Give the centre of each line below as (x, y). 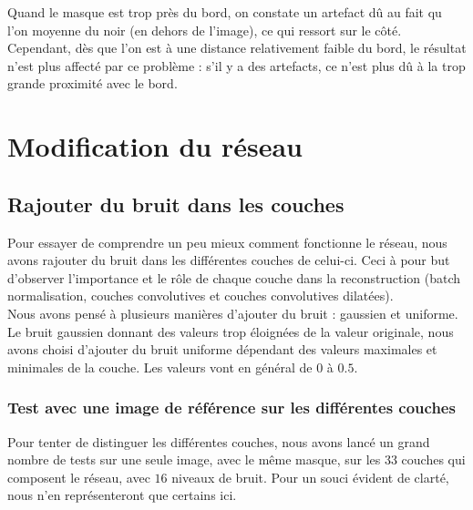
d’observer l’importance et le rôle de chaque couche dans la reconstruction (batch (234, 277)
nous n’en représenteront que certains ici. (122, 495)
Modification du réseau (155, 146)
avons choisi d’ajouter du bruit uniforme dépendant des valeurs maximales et (222, 349)
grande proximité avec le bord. (93, 83)
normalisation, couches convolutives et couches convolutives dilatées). (201, 296)
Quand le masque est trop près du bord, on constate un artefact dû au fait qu (225, 12)
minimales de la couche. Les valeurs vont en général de (160, 367)
